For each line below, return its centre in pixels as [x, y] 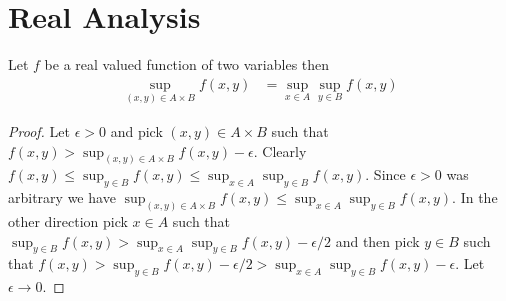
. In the [475, 197]
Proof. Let [39, 130]
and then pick [377, 240]
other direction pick [68, 221]
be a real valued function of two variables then [187, 64]
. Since [385, 174]
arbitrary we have [62, 197]
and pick [136, 130]
